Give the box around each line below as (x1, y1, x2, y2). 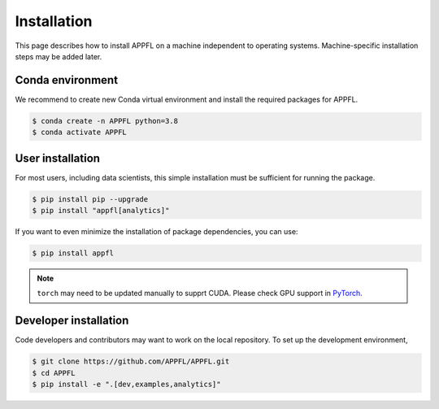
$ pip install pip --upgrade (32, 194, 149, 203)
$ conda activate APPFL (32, 128, 128, 137)
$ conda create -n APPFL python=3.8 (32, 116, 179, 125)
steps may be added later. (15, 51, 102, 61)
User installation (15, 151, 101, 165)
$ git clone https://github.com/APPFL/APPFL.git (32, 357, 230, 366)
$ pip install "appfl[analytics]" (32, 206, 170, 215)
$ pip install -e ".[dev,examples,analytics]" (32, 380, 221, 389)
